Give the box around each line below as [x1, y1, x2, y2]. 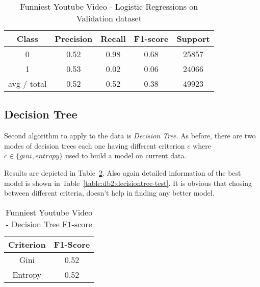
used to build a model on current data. [65, 150, 187, 161]
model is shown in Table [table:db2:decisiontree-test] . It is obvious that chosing [4, 177, 252, 188]
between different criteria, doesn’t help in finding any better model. [4, 187, 215, 198]
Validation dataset [76, 12, 142, 24]
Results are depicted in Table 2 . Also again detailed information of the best [4, 167, 241, 178]
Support [176, 33, 210, 44]
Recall [100, 33, 126, 44]
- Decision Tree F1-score [6, 218, 92, 230]
